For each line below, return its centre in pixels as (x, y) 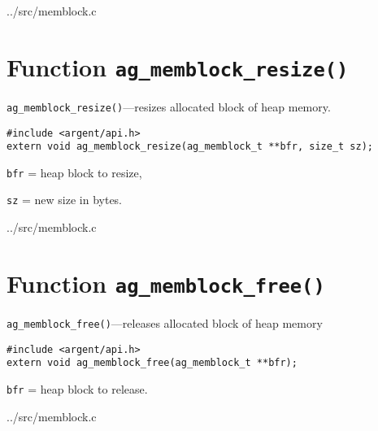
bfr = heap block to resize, (74, 172)
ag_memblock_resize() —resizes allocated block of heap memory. (169, 106)
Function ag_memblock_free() (166, 283)
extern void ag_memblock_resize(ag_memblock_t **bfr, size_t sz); (190, 147)
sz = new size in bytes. (65, 200)
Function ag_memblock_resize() (178, 66)
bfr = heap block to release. (77, 388)
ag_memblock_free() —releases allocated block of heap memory (165, 322)
